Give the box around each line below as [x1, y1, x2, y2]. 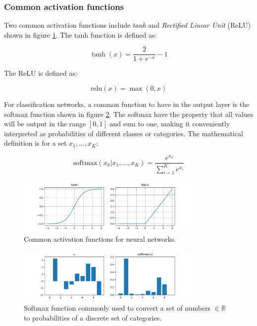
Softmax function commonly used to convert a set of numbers [24, 303, 211, 313]
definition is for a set [4, 138, 67, 148]
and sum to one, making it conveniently [109, 118, 230, 129]
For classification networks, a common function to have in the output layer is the [4, 99, 250, 109]
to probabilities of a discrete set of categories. [24, 313, 162, 323]
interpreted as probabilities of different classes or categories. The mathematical [4, 128, 243, 138]
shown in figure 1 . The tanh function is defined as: [4, 29, 157, 40]
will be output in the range [4, 118, 86, 129]
